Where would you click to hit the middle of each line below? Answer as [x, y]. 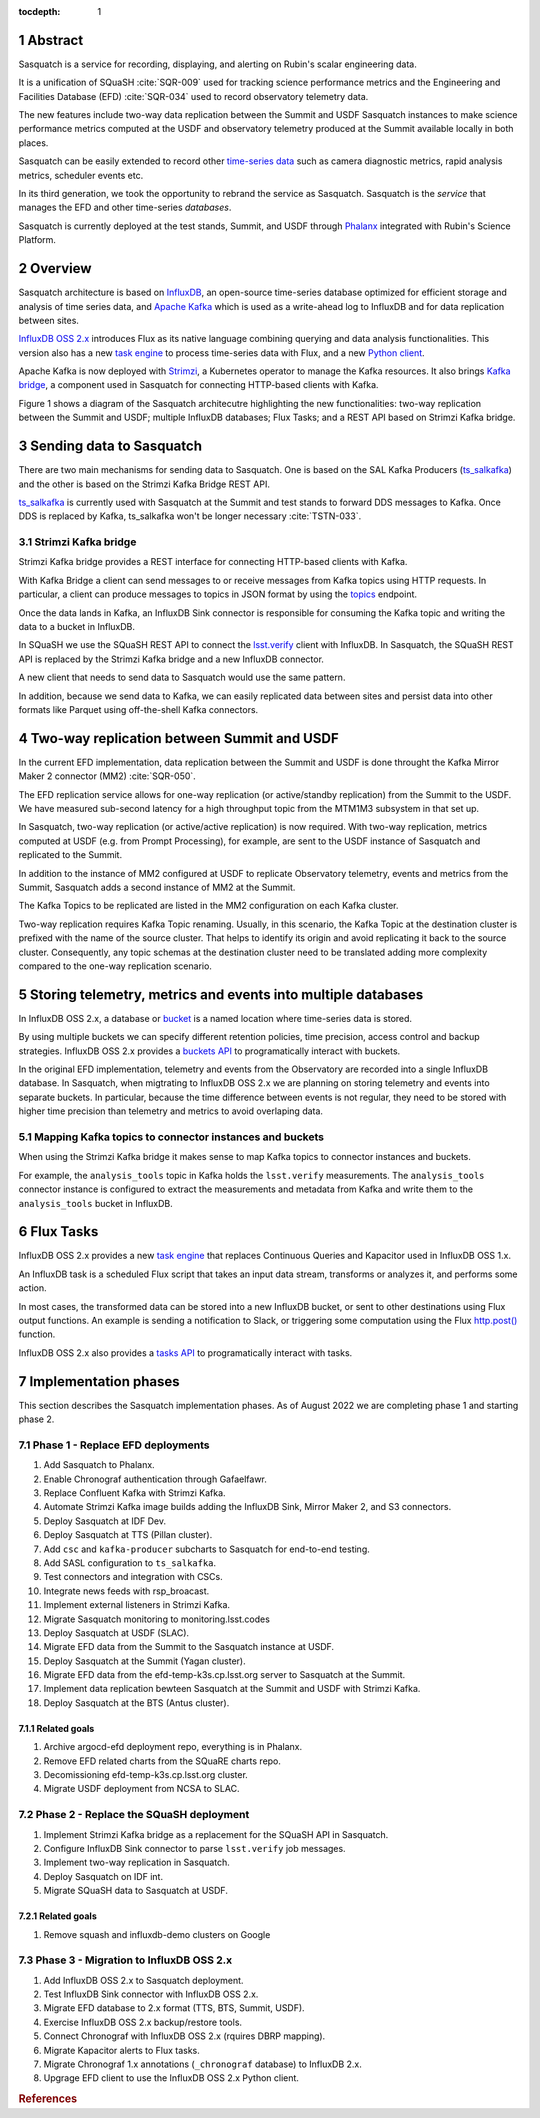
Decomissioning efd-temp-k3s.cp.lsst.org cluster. [146, 1775]
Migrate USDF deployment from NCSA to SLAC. [141, 1789]
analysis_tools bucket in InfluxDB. [96, 1203]
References [48, 2099]
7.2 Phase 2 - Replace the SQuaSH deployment [134, 1815]
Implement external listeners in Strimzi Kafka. [136, 1605]
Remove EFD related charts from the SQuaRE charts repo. [162, 1761]
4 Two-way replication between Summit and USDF [178, 738]
